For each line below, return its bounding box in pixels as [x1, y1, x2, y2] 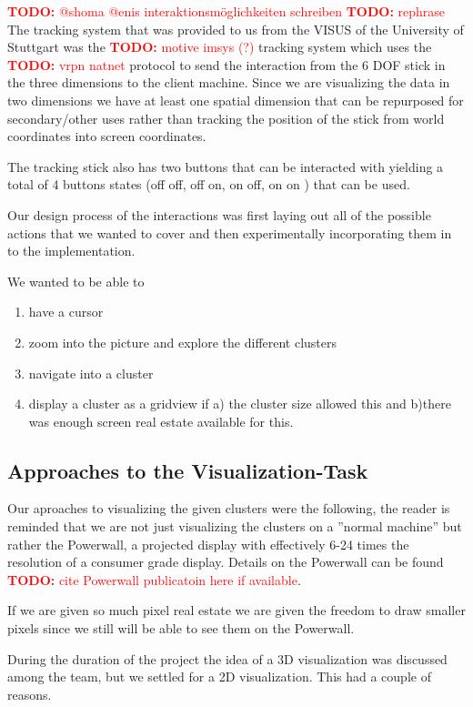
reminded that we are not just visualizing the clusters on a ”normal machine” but [7, 517, 462, 536]
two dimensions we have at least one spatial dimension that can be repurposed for [7, 90, 464, 109]
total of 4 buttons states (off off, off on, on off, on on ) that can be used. [7, 175, 410, 194]
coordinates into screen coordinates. [7, 126, 206, 146]
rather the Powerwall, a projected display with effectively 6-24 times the [7, 534, 409, 553]
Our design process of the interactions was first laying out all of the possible [7, 205, 431, 224]
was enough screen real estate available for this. [28, 411, 294, 430]
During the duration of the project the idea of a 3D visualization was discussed [7, 649, 448, 668]
